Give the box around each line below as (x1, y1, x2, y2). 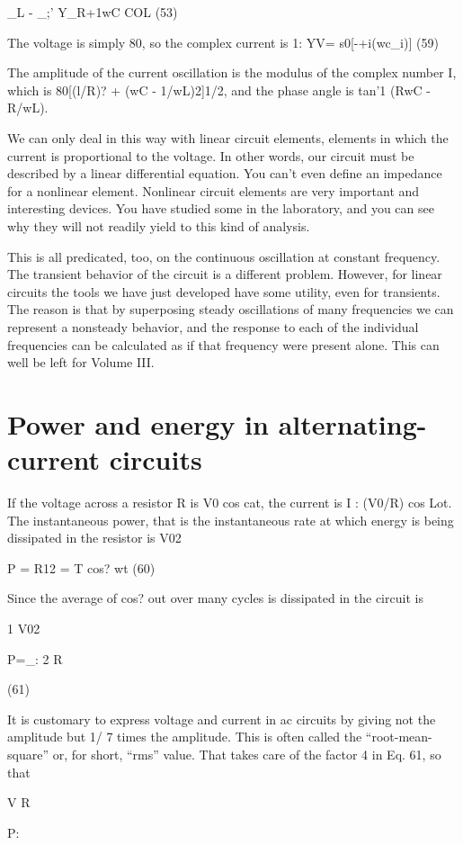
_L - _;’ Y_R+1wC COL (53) (7, 3, 178, 21)
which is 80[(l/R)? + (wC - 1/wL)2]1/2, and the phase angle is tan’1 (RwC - (7, 80, 431, 99)
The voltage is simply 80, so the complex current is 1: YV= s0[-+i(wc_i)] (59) (7, 32, 439, 51)
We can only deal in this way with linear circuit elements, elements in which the (7, 128, 449, 147)
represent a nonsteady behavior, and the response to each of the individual (7, 317, 419, 336)
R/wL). (7, 98, 49, 117)
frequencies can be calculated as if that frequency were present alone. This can (7, 335, 440, 354)
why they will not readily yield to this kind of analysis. (7, 216, 310, 235)
